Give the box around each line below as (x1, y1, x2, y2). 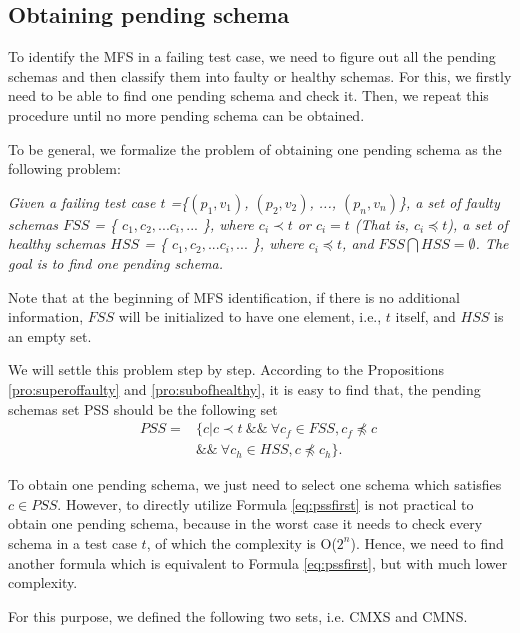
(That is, (354, 213, 409, 234)
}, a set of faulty (398, 191, 500, 212)
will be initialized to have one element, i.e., (118, 306, 382, 327)
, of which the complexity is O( (146, 532, 337, 553)
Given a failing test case (8, 191, 156, 212)
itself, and (395, 306, 456, 327)
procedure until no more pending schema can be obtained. (8, 104, 365, 125)
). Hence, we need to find (350, 532, 504, 553)
